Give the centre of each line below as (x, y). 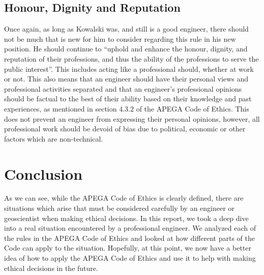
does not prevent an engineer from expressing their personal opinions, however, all (132, 118)
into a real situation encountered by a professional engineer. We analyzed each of (130, 228)
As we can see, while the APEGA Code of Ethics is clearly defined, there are (124, 198)
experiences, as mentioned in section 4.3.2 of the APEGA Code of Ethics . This (127, 108)
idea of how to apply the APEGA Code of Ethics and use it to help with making (130, 258)
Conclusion (43, 173)
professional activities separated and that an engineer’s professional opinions (123, 88)
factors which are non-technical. (54, 138)
